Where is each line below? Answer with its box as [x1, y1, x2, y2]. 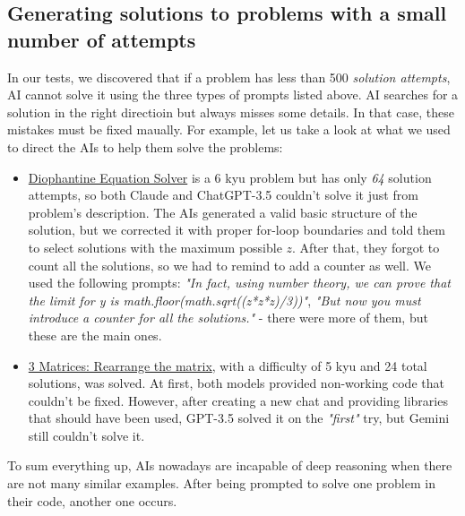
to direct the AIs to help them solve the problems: [7, 137, 283, 156]
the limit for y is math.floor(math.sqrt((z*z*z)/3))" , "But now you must [28, 290, 421, 309]
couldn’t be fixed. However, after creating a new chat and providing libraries [28, 391, 448, 409]
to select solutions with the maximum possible [28, 237, 282, 256]
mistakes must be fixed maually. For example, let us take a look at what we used [7, 120, 451, 139]
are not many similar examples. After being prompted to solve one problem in [7, 474, 435, 493]
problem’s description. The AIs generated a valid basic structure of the [28, 202, 418, 221]
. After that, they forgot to [292, 237, 440, 256]
